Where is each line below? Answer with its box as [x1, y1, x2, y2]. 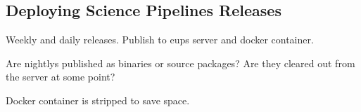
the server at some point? [6, 69, 115, 84]
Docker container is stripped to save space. [6, 92, 190, 107]
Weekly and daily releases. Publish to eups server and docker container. [6, 32, 314, 47]
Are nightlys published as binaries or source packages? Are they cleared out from [6, 55, 355, 70]
